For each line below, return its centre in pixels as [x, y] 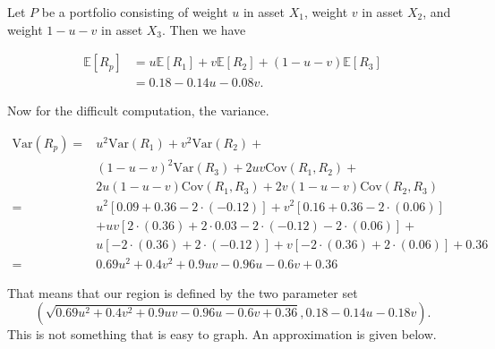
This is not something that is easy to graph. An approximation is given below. [222, 334]
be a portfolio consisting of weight [135, 12]
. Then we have [204, 29]
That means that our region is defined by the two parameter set [183, 292]
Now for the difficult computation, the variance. [138, 111]
